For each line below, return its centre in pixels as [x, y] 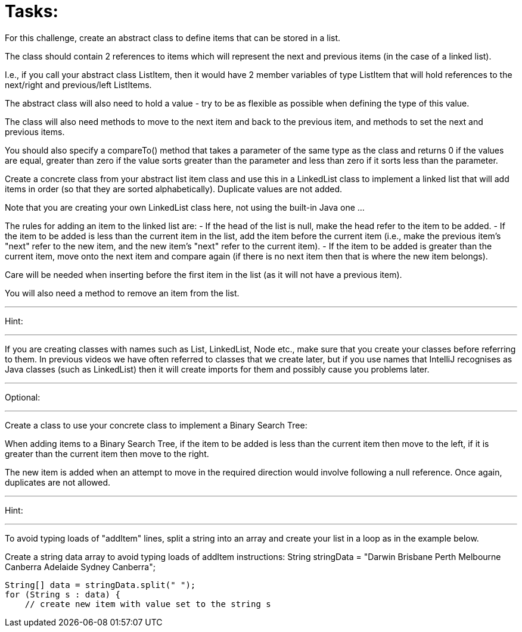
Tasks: [32, 11]
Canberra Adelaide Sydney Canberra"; [80, 567]
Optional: [23, 397]
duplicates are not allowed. [58, 482]
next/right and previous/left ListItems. [78, 85]
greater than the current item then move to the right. [107, 453]
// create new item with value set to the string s [148, 604]
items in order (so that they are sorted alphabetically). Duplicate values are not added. [174, 189]
